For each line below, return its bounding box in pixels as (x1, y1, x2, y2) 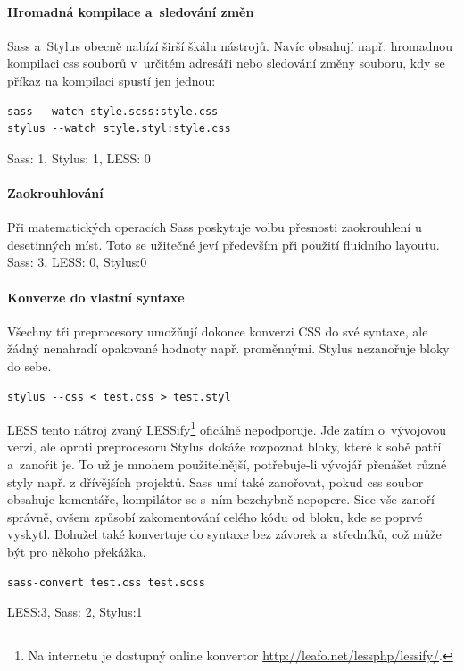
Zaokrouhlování (7, 183, 104, 202)
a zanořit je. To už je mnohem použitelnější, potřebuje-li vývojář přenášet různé (7, 454, 447, 473)
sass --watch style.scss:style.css (7, 104, 219, 118)
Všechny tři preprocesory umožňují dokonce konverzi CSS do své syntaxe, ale (7, 321, 428, 340)
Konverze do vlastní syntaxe (7, 287, 185, 306)
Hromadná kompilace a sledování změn (7, 2, 254, 21)
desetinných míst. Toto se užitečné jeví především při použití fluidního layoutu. (7, 235, 440, 253)
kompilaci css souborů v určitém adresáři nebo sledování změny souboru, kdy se (7, 54, 445, 72)
